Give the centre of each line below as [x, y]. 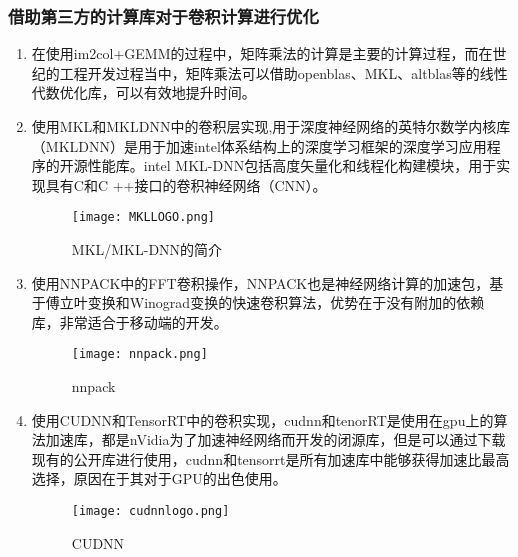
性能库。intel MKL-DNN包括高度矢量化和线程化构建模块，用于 [292, 165]
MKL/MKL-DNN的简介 [147, 249]
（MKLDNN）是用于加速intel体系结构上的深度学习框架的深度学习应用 [259, 145]
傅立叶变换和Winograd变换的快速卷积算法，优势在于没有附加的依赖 [265, 302]
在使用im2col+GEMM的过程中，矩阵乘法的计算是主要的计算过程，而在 [262, 53]
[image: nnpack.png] [139, 354]
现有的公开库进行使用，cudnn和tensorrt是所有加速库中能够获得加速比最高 [270, 458]
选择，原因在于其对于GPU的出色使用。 [159, 478]
